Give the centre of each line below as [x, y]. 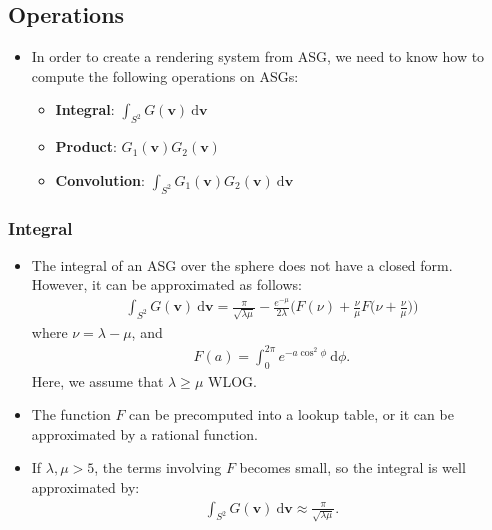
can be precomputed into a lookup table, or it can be [291, 414]
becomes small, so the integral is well [352, 467]
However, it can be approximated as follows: [166, 284]
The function [71, 414]
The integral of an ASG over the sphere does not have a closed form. [242, 264]
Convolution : [100, 179]
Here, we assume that [97, 380]
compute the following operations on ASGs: [165, 75]
